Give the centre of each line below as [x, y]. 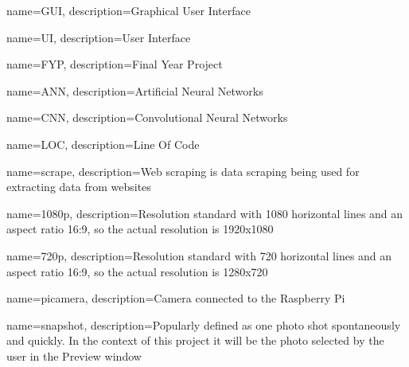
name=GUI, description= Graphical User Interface [129, 10]
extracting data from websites [79, 187]
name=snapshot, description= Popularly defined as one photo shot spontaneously [204, 324]
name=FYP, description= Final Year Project [115, 64]
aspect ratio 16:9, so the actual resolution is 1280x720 [137, 271]
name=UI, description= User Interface [99, 37]
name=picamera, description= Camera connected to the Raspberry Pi [176, 298]
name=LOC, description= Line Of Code [103, 144]
